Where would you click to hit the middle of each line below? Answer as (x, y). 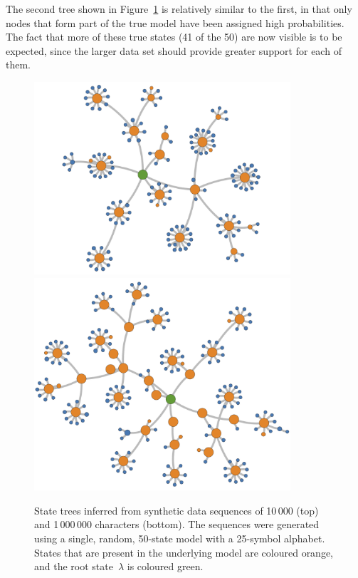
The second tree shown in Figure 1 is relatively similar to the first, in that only (179, 9)
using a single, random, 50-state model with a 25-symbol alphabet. (180, 538)
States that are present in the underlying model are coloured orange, (184, 552)
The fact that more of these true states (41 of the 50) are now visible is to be (174, 37)
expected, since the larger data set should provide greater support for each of (174, 50)
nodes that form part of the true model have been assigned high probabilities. (175, 22)
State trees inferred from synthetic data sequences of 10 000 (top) (177, 510)
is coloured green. (165, 566)
